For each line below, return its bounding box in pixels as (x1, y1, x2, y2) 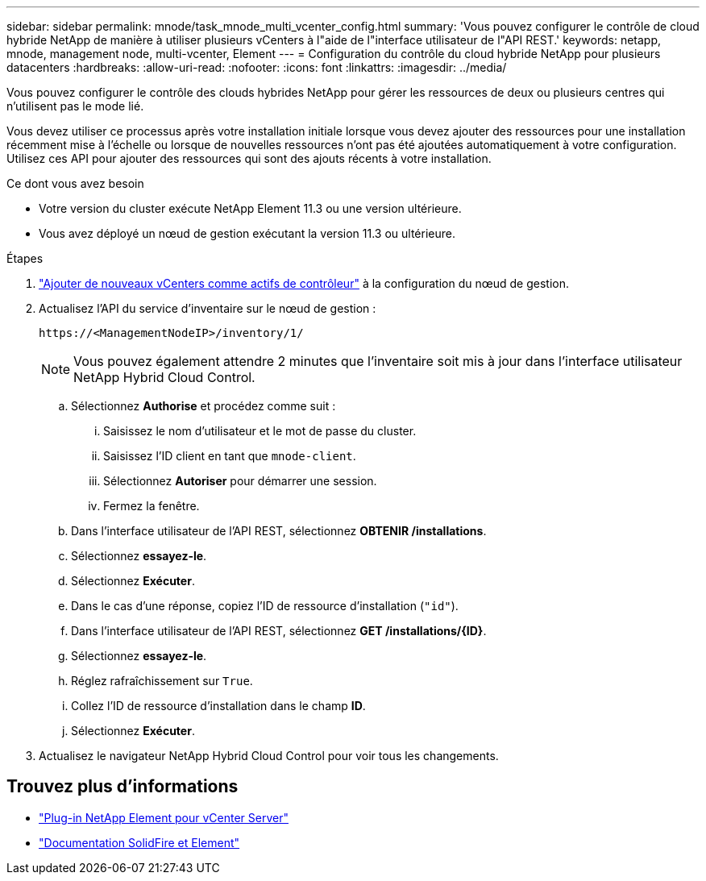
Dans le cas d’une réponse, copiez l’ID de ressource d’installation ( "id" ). (71, 599, 459, 613)
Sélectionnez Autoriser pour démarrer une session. (103, 474, 377, 488)
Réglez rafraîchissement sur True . (71, 674, 253, 688)
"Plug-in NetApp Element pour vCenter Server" (39, 810, 289, 825)
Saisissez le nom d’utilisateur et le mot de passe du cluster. (103, 424, 417, 438)
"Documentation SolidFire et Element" (39, 835, 240, 850)
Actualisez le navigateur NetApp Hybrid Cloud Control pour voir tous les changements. (39, 749, 499, 763)
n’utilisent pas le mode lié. (6, 99, 144, 113)
